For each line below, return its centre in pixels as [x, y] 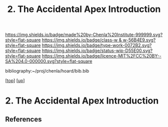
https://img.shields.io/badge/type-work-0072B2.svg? [97, 45]
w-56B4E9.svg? [139, 40]
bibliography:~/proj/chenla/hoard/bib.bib [47, 71]
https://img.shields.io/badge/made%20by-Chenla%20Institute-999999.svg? [84, 35]
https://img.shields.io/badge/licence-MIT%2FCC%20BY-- [101, 56]
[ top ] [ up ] [15, 80]
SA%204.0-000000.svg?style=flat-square [49, 61]
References [23, 119]
